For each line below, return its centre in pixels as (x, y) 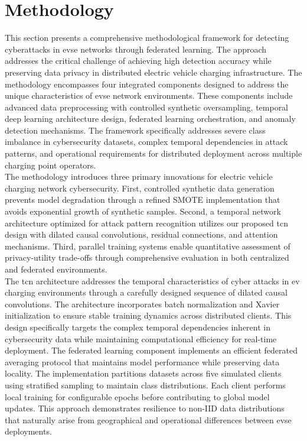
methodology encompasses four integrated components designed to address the (147, 84)
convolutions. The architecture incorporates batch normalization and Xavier (142, 304)
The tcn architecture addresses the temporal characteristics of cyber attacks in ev (152, 281)
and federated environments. (56, 269)
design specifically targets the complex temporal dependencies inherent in (138, 327)
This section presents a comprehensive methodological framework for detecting (147, 38)
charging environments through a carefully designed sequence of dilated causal (146, 292)
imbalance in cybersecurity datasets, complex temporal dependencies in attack (146, 142)
